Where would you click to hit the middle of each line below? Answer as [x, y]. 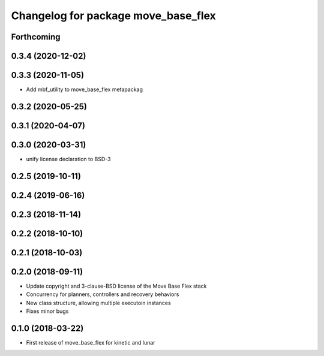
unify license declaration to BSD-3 [68, 159]
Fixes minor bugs [47, 311]
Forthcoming [36, 37]
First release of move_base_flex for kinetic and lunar [91, 343]
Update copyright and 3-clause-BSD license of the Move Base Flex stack [116, 286]
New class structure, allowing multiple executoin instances [98, 303]
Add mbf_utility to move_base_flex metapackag [85, 89]
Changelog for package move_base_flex [113, 16]
